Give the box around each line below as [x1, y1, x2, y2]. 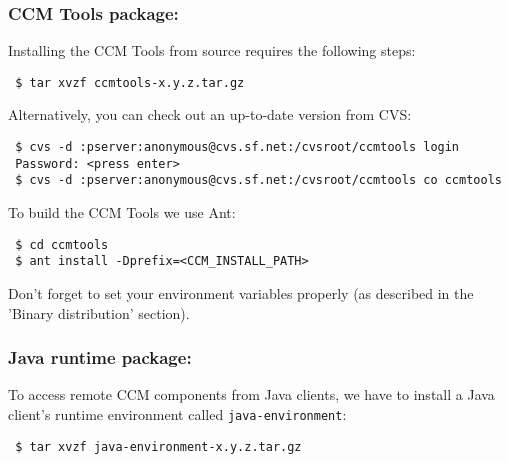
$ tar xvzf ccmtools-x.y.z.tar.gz [15, 75, 245, 90]
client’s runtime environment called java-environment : [8, 403, 347, 424]
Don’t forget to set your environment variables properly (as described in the [8, 282, 474, 303]
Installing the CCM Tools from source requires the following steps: [8, 40, 416, 61]
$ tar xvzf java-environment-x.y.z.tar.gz [15, 439, 302, 454]
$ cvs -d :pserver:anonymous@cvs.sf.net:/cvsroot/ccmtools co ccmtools [15, 173, 502, 188]
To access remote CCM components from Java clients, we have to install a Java [8, 384, 495, 405]
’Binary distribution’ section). [8, 302, 190, 323]
